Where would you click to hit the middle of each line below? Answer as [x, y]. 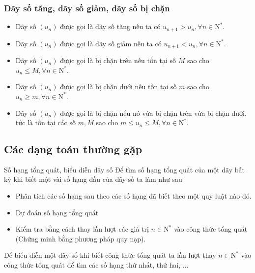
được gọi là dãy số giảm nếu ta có [111, 43]
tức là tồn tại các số [45, 122]
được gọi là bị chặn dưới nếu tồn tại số [118, 86]
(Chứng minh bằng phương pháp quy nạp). [81, 238]
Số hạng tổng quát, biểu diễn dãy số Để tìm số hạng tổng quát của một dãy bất [124, 169]
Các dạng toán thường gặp [73, 149]
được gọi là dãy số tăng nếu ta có [110, 26]
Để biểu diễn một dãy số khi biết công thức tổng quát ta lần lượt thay [110, 255]
